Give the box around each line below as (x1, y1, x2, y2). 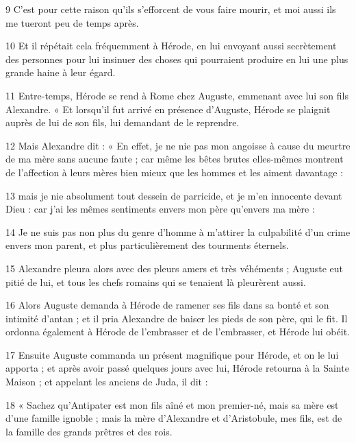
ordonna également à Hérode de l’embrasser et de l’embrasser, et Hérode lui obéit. (5, 324, 350, 339)
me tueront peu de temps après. (5, 15, 139, 29)
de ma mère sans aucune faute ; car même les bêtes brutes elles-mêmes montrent (5, 152, 344, 166)
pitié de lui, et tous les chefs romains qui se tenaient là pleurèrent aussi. (5, 274, 306, 289)
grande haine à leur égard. (5, 65, 116, 80)
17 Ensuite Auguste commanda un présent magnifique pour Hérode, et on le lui (5, 347, 339, 361)
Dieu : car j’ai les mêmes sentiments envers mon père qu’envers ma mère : (5, 202, 315, 216)
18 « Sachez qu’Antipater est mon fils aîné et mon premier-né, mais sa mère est (5, 397, 339, 411)
